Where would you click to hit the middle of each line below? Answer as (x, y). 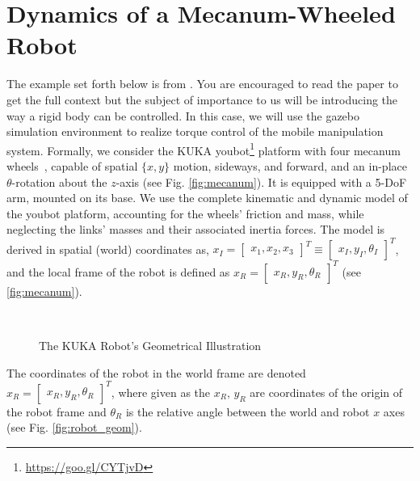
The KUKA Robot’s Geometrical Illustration (150, 346)
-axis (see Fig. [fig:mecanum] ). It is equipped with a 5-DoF (261, 181)
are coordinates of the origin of (326, 392)
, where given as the (161, 392)
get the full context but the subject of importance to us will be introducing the (202, 99)
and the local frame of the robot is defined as (118, 271)
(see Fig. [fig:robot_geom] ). (74, 427)
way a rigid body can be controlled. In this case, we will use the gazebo (183, 115)
